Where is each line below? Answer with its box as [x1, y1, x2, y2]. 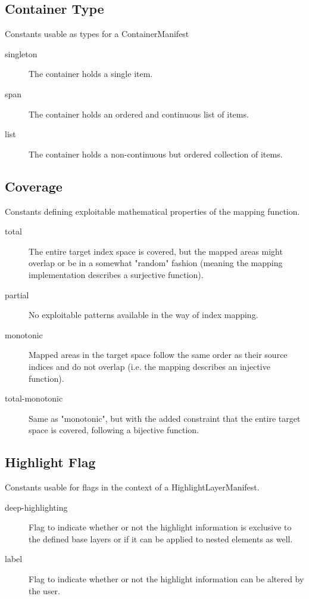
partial [5, 288, 29, 301]
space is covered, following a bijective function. [29, 424, 199, 436]
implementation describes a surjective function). [29, 268, 204, 280]
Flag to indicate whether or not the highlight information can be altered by [29, 573, 304, 585]
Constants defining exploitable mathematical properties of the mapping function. [5, 205, 300, 217]
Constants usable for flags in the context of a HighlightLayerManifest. [5, 481, 260, 493]
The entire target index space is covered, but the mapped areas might [29, 245, 283, 257]
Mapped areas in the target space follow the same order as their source [29, 348, 288, 361]
